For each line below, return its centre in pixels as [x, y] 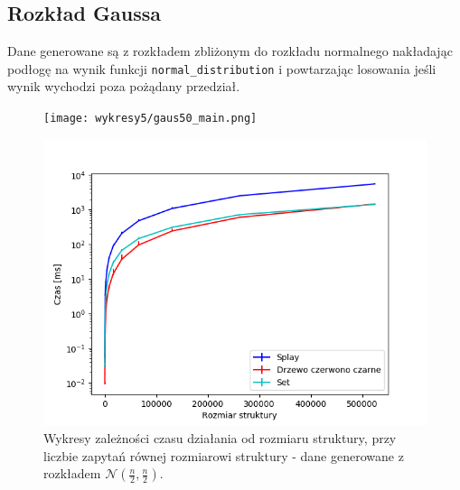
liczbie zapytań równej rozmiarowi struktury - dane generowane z [224, 455]
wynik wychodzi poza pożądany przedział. [124, 86]
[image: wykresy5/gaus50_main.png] [150, 119]
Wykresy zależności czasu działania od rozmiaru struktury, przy [220, 438]
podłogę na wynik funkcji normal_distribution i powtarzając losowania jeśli [222, 68]
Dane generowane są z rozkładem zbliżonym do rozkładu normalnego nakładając [230, 51]
